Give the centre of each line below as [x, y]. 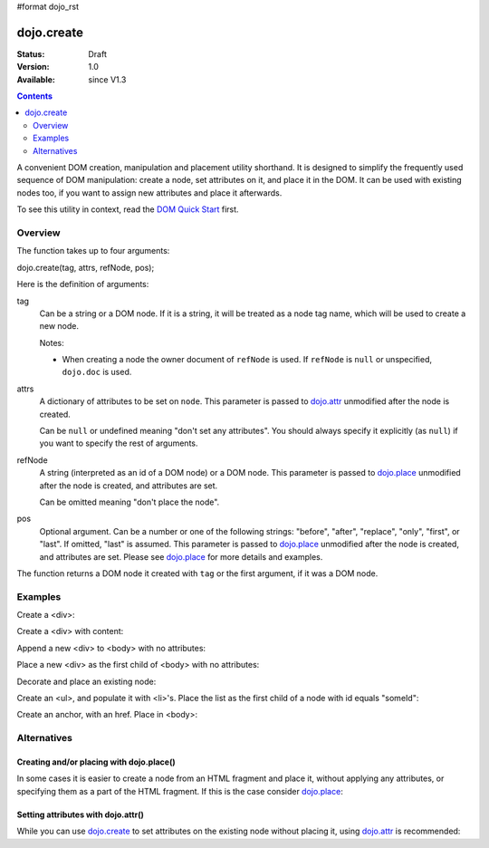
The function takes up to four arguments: [93, 251]
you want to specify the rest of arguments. [119, 443]
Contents [35, 96]
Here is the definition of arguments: [83, 284]
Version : [33, 67]
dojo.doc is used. [97, 372]
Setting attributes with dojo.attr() [80, 814]
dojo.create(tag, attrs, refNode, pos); [86, 267]
